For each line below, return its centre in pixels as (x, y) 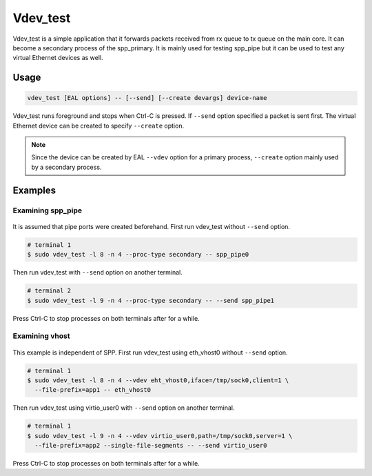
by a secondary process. (66, 167)
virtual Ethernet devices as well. (58, 58)
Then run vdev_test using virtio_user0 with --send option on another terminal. (124, 408)
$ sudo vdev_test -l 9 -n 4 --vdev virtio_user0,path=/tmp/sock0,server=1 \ (160, 436)
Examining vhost (41, 336)
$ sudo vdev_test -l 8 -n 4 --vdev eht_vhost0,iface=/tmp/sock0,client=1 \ (158, 380)
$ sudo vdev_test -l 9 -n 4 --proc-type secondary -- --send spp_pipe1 (151, 300)
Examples (34, 190)
